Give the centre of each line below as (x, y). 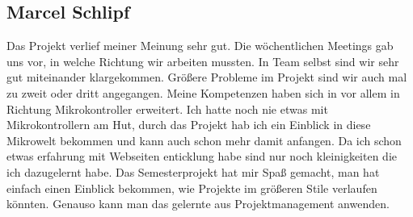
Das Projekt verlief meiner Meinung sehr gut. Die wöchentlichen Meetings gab (200, 46)
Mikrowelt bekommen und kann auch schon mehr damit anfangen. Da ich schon (204, 140)
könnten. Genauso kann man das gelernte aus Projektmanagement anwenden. (198, 204)
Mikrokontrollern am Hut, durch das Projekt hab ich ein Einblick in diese (189, 125)
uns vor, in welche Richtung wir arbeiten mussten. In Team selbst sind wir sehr (203, 61)
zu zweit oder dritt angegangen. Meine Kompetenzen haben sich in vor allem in (203, 92)
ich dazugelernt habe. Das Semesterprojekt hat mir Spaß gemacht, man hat (193, 171)
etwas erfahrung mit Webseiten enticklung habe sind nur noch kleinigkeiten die (202, 156)
